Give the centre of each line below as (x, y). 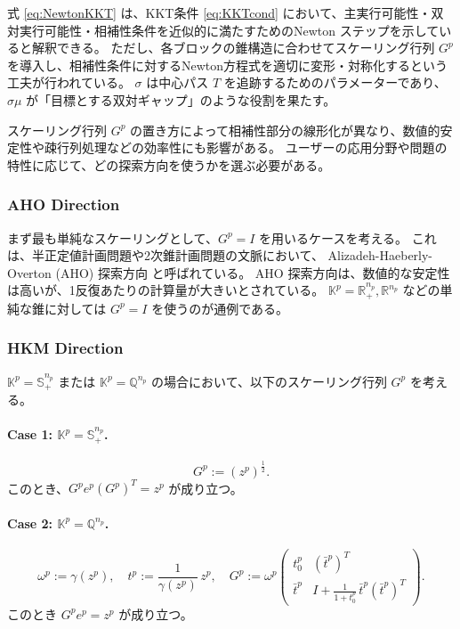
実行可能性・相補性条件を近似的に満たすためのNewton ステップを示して (229, 30)
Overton (29, 272)
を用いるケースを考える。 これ (348, 237)
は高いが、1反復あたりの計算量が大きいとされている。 (166, 290)
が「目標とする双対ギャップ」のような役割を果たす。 (181, 99)
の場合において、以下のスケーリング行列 (269, 381)
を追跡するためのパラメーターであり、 (335, 82)
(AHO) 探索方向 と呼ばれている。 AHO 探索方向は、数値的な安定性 (253, 272)
